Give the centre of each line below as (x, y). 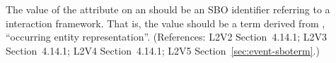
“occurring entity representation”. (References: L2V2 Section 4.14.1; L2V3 (166, 37)
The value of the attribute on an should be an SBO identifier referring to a (168, 9)
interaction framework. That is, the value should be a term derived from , (166, 23)
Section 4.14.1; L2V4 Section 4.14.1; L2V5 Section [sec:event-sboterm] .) (163, 50)
